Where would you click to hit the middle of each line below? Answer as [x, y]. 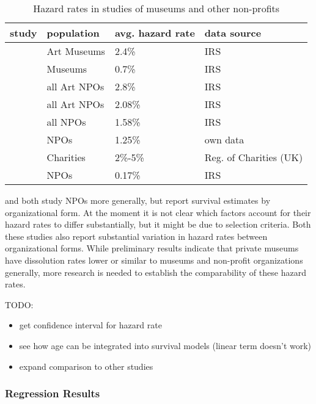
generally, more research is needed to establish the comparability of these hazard [156, 272]
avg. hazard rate [155, 33]
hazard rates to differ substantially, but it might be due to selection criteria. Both [158, 224]
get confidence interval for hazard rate [90, 325]
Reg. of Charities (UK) [254, 157]
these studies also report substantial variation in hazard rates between [136, 236]
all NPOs [66, 122]
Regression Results [53, 393]
